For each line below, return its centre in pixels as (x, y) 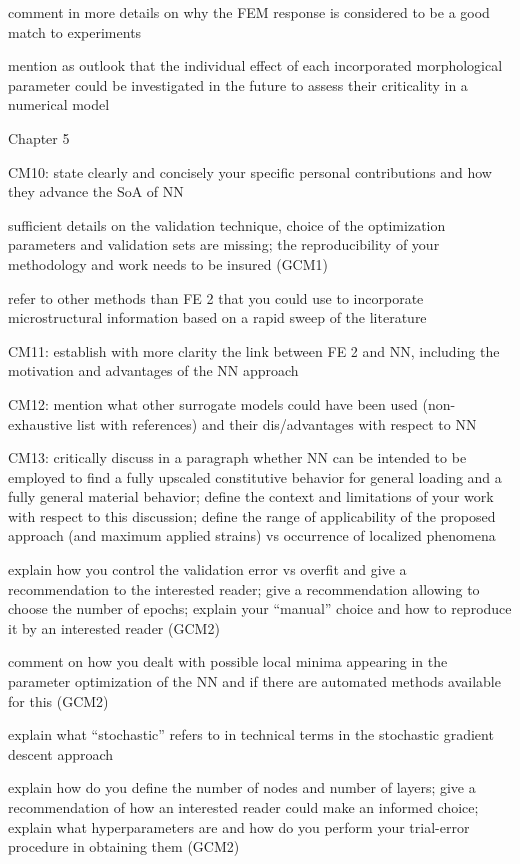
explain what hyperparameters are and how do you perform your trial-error (239, 826)
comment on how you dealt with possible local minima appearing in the (228, 661)
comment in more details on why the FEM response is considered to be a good (249, 12)
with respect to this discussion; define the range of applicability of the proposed (252, 515)
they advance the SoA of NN (96, 191)
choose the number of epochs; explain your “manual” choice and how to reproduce (260, 608)
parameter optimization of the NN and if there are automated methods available (254, 681)
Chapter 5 (39, 137)
